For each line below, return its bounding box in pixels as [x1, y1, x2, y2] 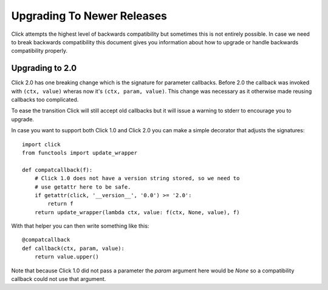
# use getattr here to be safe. [34, 183, 131, 191]
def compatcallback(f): [22, 166, 93, 173]
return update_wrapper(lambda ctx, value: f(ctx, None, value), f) [34, 209, 240, 215]
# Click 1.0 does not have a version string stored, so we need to [34, 175, 240, 182]
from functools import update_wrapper [22, 149, 138, 156]
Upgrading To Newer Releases [11, 9, 167, 22]
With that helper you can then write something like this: [11, 222, 149, 230]
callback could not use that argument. [11, 275, 106, 283]
